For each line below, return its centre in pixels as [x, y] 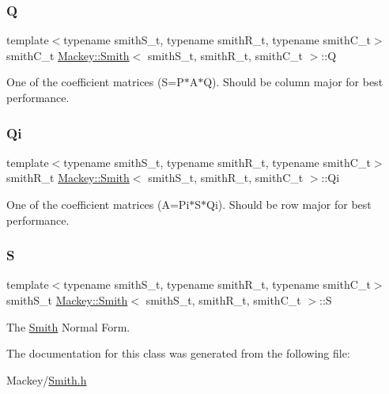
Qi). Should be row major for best [289, 204]
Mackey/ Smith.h [47, 379]
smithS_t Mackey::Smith [67, 300]
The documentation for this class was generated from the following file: [178, 353]
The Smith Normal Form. [68, 326]
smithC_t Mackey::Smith [68, 55]
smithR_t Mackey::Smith [68, 178]
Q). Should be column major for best [293, 82]
